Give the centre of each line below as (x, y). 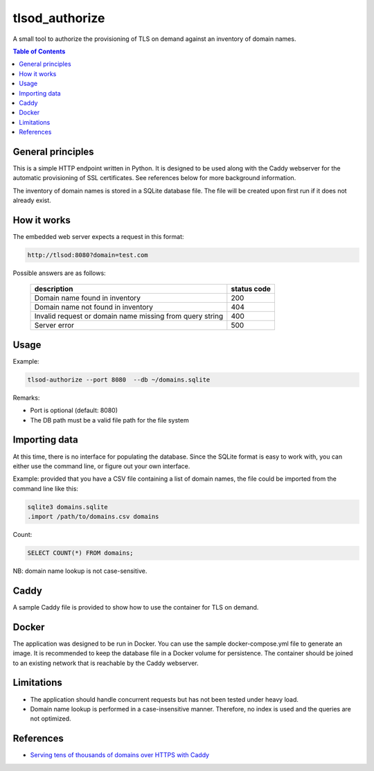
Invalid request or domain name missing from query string (129, 317)
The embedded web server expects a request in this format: (98, 237)
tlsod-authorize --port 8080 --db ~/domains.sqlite (119, 380)
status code (251, 289)
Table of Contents (39, 51)
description (54, 289)
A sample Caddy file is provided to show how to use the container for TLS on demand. (136, 607)
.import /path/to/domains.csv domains (93, 517)
